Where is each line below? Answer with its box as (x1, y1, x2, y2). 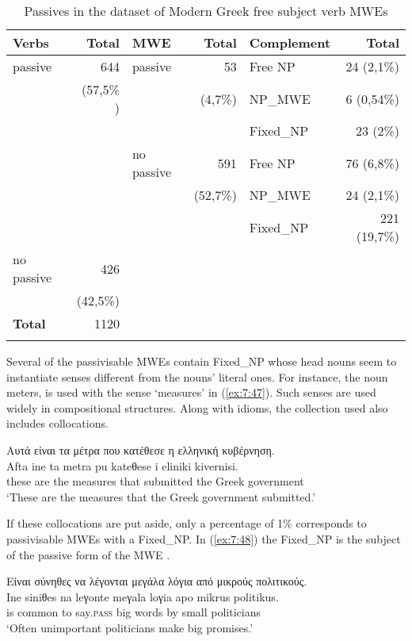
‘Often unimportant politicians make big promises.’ (6, 619, 254, 635)
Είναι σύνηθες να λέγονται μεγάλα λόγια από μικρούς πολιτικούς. (6, 573, 307, 589)
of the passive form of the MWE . (6, 546, 170, 562)
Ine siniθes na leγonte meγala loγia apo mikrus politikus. (6, 588, 279, 605)
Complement (249, 33, 331, 52)
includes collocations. (6, 415, 109, 432)
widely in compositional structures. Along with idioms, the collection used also (6, 399, 388, 416)
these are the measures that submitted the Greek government (6, 473, 304, 489)
